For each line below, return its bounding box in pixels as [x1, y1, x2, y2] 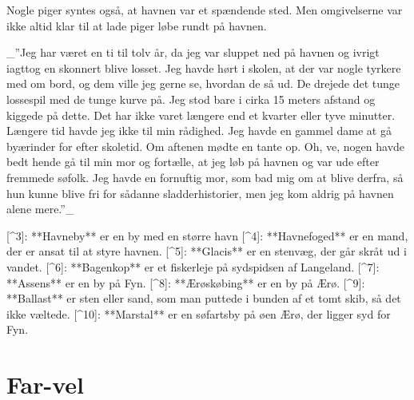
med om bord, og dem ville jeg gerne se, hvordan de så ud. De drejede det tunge [6, 75, 400, 92]
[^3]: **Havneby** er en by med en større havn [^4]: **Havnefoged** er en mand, [6, 227, 408, 244]
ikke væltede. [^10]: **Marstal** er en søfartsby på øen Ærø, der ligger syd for [6, 305, 391, 322]
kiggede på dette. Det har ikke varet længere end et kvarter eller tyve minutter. [6, 106, 396, 123]
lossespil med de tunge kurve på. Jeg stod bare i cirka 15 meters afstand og [6, 90, 376, 107]
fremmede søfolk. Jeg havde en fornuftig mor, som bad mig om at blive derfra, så [6, 168, 404, 185]
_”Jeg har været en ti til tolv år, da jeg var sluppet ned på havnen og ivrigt [6, 44, 380, 61]
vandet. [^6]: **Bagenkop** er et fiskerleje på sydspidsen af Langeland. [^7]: [6, 258, 380, 275]
